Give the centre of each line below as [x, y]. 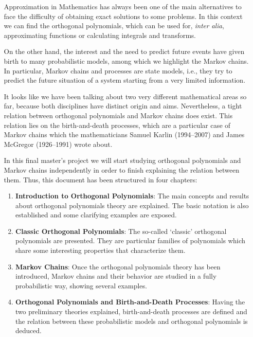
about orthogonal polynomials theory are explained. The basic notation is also [132, 205]
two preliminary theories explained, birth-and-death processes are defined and [131, 311]
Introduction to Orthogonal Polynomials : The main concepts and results [132, 196]
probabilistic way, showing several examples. [81, 285]
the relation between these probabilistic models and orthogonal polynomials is [132, 321]
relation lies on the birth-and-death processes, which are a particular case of [117, 125]
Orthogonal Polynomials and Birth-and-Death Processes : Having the [130, 302]
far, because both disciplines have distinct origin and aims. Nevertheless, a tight [123, 106]
